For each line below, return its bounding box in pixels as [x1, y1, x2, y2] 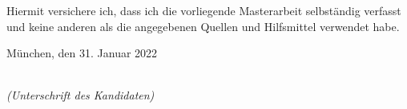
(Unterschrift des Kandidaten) [6, 87, 155, 103]
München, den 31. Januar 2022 [6, 45, 158, 61]
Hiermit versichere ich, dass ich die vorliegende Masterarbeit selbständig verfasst [6, 2, 401, 18]
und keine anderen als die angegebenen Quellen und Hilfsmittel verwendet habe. [6, 18, 400, 34]
